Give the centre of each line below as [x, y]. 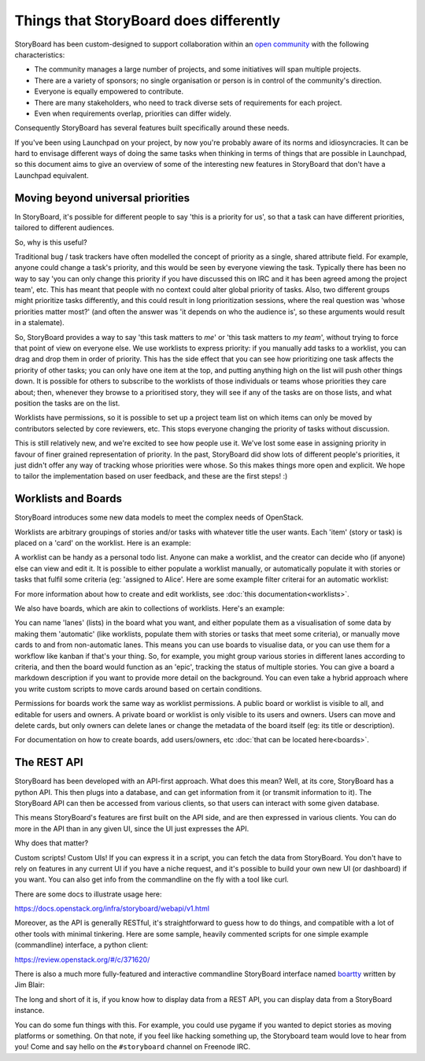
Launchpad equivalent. [52, 175]
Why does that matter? [52, 843]
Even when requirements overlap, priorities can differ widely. [133, 113]
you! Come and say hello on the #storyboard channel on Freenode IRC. [133, 1047]
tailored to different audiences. [64, 227]
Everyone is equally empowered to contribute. [109, 91]
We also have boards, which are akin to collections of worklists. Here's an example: [150, 608]
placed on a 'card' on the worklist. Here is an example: [103, 543]
